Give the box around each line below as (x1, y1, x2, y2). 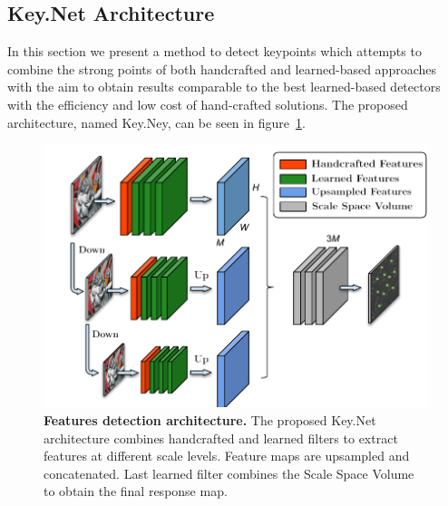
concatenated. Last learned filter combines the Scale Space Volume (44, 463, 414, 482)
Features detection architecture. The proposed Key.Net (44, 411, 376, 429)
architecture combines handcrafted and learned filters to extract (44, 428, 398, 447)
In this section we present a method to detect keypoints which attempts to (7, 42, 422, 61)
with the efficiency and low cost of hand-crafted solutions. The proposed (7, 94, 408, 113)
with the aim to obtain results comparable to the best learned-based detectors (7, 77, 441, 96)
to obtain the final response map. (44, 482, 228, 501)
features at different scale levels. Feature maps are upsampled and (44, 446, 410, 465)
